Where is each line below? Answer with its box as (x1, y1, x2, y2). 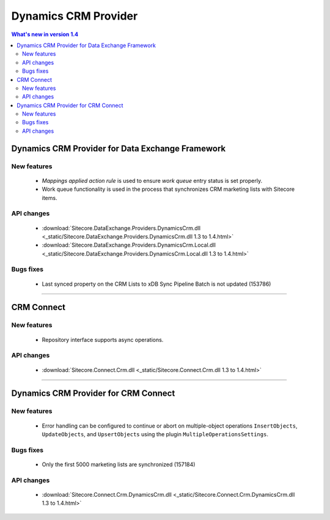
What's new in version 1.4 (11, 31, 79, 38)
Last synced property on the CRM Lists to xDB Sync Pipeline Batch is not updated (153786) (42, 280, 271, 288)
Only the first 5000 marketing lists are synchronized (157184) (42, 461, 196, 468)
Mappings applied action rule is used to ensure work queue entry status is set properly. (42, 177, 263, 184)
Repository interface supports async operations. (42, 336, 164, 343)
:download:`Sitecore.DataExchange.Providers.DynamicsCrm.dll (42, 224, 201, 232)
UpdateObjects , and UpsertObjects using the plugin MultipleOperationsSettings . (42, 430, 269, 437)
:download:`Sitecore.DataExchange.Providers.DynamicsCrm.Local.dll (42, 242, 216, 249)
